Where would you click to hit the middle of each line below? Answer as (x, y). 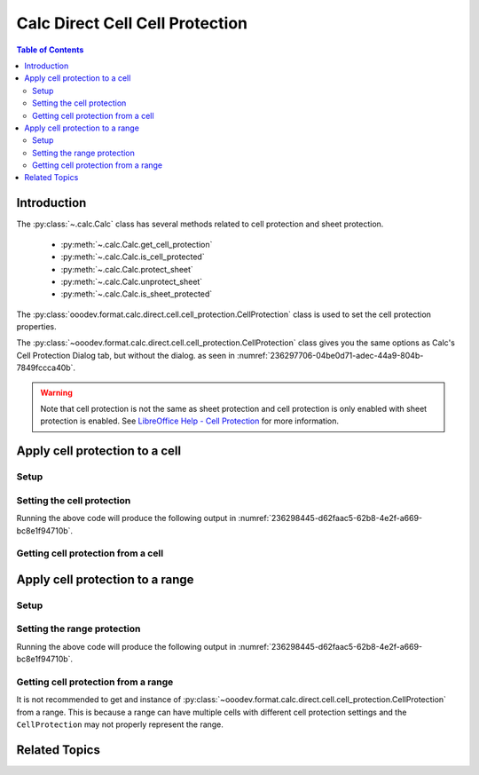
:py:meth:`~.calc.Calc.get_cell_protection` (137, 244)
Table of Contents (50, 50)
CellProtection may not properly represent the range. (120, 724)
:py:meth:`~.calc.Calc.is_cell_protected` (133, 257)
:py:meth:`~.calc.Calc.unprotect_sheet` (132, 281)
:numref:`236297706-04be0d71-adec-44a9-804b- (330, 355)
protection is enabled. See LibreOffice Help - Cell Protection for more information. (189, 421)
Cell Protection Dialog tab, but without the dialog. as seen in (126, 355)
